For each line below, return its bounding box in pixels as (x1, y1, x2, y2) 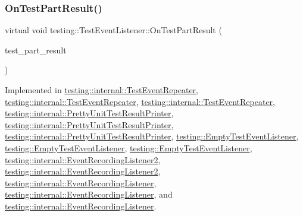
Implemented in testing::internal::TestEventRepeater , (5, 84, 198, 96)
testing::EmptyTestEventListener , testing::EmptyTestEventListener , (5, 141, 252, 154)
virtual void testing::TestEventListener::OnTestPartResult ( (5, 24, 222, 36)
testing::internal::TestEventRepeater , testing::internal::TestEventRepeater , (5, 95, 275, 107)
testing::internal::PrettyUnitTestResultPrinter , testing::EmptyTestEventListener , (5, 130, 299, 142)
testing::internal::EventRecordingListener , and (5, 188, 173, 201)
